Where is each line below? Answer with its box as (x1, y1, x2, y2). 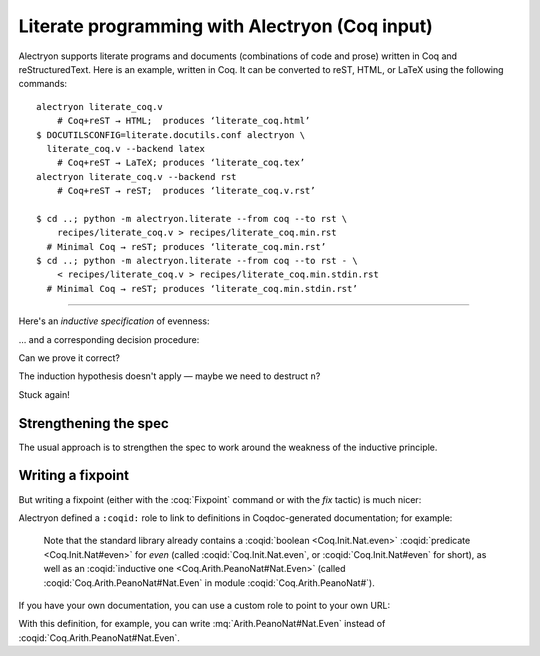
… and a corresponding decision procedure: (18, 333, 200, 345)
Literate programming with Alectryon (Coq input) (18, 15, 434, 37)
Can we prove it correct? (18, 351, 120, 364)
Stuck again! (18, 388, 70, 400)
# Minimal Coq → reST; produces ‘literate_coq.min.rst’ (46, 241, 327, 252)
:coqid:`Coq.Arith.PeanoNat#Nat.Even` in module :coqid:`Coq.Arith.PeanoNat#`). (43, 576, 375, 589)
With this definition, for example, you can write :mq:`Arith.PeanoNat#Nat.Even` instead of (18, 618, 386, 630)
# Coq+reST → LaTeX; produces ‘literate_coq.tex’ (56, 157, 305, 169)
